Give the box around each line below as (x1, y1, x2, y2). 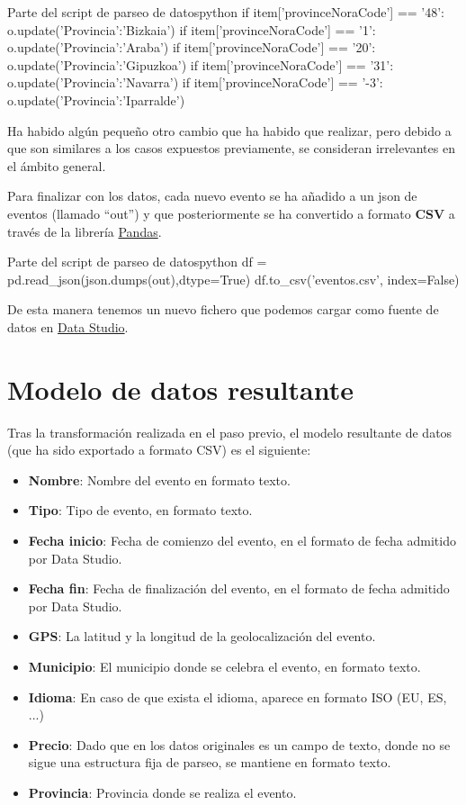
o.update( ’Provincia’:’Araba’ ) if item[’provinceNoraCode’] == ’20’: (7, 38, 376, 57)
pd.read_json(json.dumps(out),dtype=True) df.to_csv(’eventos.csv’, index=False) (7, 269, 460, 288)
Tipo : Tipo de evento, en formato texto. (28, 501, 253, 520)
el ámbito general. (7, 156, 106, 175)
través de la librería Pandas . (7, 222, 162, 240)
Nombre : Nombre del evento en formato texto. (28, 470, 291, 489)
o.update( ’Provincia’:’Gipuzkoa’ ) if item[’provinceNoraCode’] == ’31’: (7, 55, 394, 74)
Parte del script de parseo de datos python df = (7, 252, 267, 271)
